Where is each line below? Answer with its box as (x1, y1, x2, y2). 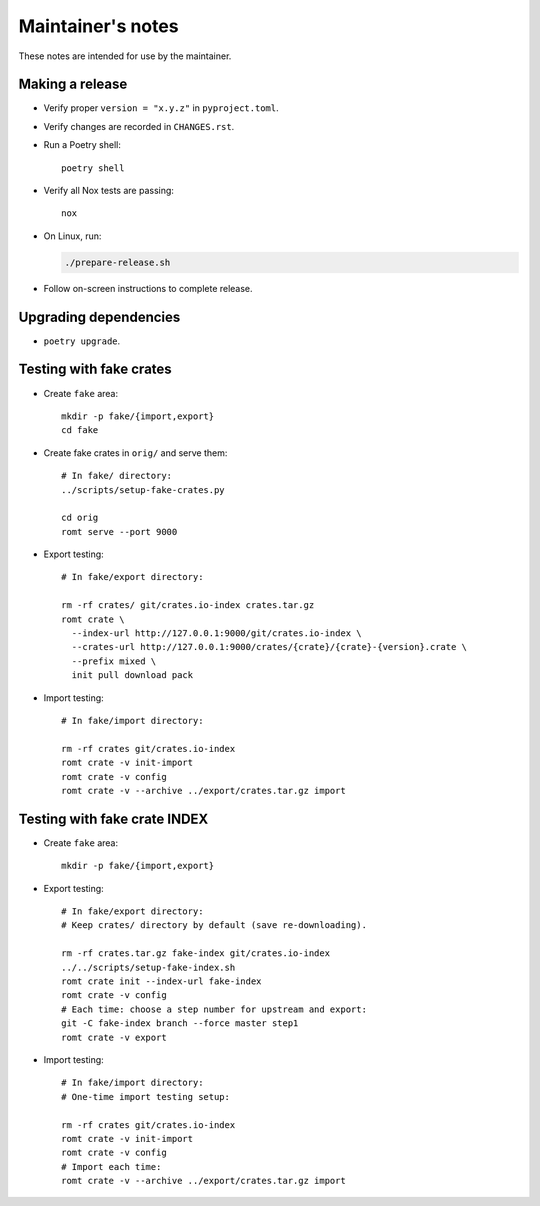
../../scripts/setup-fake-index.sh (61, 961, 236, 973)
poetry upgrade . (43, 335, 121, 347)
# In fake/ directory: (61, 470, 173, 482)
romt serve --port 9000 (61, 526, 178, 537)
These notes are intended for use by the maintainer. (18, 50, 232, 62)
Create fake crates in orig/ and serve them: (43, 446, 228, 459)
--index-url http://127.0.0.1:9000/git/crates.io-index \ (71, 628, 362, 639)
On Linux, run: (43, 230, 102, 242)
